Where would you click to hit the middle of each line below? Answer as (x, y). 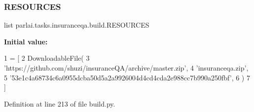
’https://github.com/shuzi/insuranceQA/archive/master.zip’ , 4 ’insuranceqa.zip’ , (126, 68)
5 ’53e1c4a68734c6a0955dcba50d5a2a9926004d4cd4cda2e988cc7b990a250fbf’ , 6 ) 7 (127, 77)
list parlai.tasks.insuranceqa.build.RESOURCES (77, 25)
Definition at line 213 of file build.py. (60, 103)
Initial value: (26, 41)
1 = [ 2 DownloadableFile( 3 (47, 58)
